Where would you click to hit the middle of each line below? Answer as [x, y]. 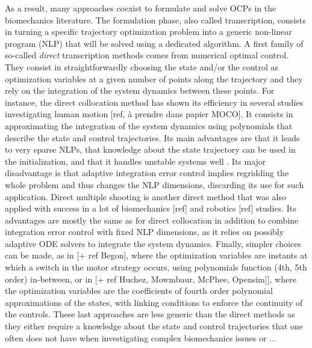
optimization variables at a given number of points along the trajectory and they [154, 78]
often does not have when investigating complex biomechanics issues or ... [141, 337]
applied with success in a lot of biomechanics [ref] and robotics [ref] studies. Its [151, 208]
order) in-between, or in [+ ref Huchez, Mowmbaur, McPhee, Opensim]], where [151, 279]
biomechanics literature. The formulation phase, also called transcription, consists [155, 20]
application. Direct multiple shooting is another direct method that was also [145, 196]
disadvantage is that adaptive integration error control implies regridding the [147, 173]
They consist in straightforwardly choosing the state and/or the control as [142, 66]
